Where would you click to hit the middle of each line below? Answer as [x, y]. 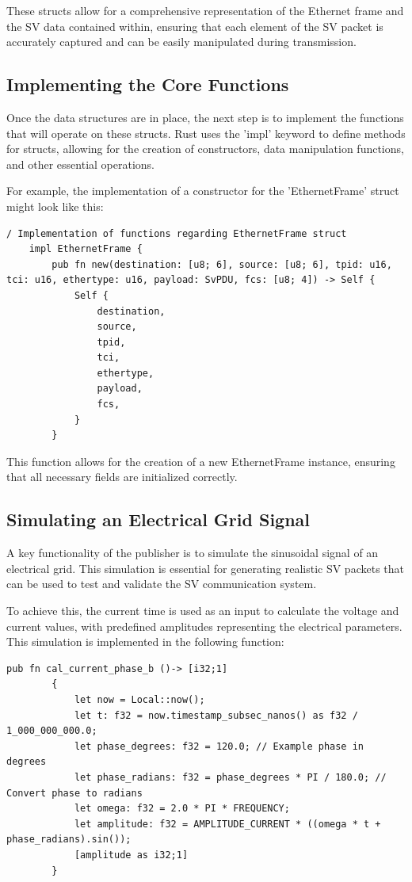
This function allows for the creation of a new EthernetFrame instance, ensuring [201, 461]
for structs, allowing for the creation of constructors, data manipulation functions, [205, 149]
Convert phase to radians [74, 793]
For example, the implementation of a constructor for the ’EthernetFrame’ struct [203, 191]
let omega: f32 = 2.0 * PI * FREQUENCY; [182, 809]
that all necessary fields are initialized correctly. [122, 477]
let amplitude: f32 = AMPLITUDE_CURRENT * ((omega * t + [227, 824]
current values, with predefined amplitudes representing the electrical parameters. [204, 626]
